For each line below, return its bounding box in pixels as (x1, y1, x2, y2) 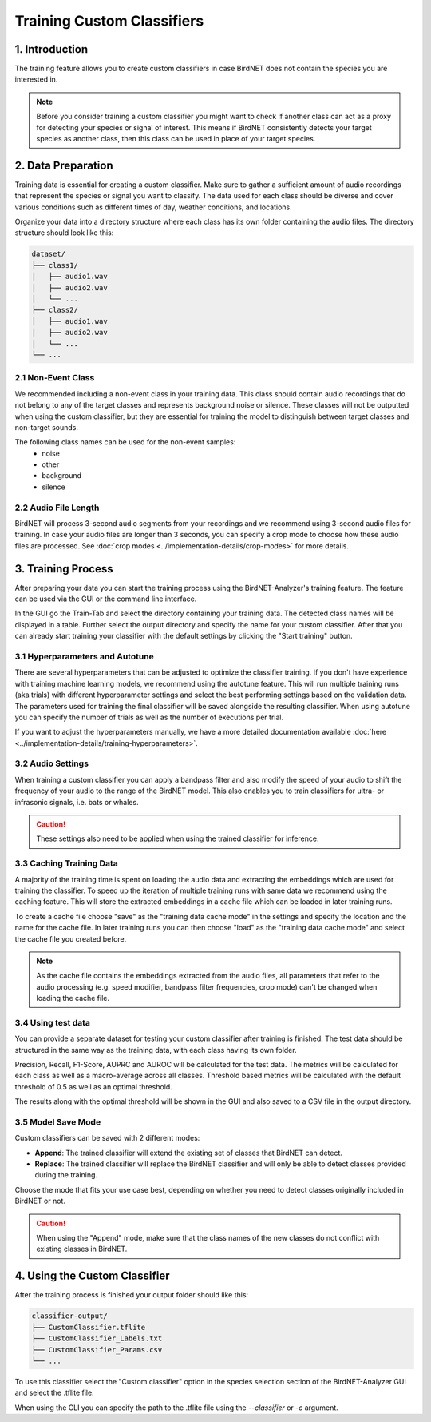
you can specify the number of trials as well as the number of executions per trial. (14, 712, 283, 722)
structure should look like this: (14, 228, 114, 237)
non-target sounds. (14, 422, 79, 432)
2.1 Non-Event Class (14, 372, 95, 384)
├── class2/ (31, 305, 79, 315)
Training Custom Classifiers (14, 12, 204, 30)
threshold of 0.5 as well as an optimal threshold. (14, 1081, 173, 1091)
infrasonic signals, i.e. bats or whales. (14, 797, 139, 807)
